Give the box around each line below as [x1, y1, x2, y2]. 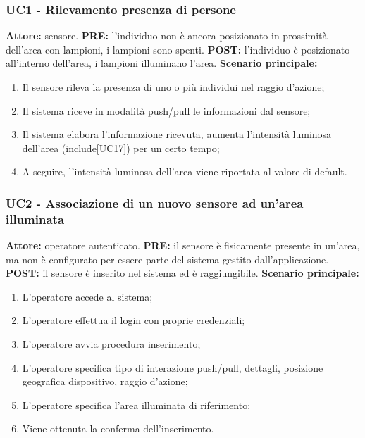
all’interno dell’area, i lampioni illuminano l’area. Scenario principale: [6, 56, 318, 70]
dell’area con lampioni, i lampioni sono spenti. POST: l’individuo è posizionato [6, 42, 350, 56]
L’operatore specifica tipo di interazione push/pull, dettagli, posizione [22, 360, 323, 375]
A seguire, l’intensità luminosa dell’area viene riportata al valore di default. [22, 164, 347, 179]
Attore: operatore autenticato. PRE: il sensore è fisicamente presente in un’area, [6, 238, 360, 253]
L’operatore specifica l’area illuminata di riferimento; [22, 397, 251, 412]
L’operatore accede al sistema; [22, 289, 153, 304]
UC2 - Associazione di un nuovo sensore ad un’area [6, 194, 304, 211]
